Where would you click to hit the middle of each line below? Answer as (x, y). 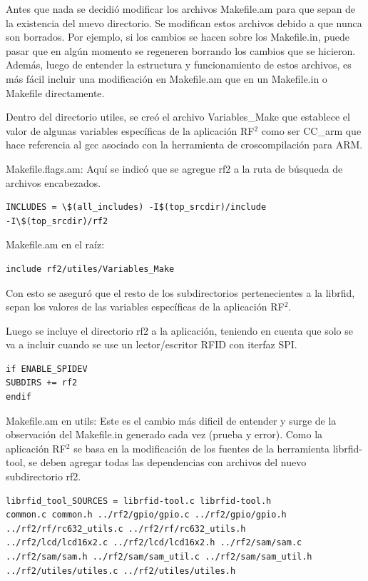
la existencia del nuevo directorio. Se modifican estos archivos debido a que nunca (184, 22)
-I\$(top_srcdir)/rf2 (57, 221)
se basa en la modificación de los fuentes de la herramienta (202, 448)
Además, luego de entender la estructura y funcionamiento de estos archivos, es (179, 65)
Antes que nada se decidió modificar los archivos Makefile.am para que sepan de (181, 9)
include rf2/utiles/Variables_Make (90, 269)
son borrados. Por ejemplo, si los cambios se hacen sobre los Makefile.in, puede (178, 37)
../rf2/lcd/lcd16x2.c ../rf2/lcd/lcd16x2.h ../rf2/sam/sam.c (154, 543)
